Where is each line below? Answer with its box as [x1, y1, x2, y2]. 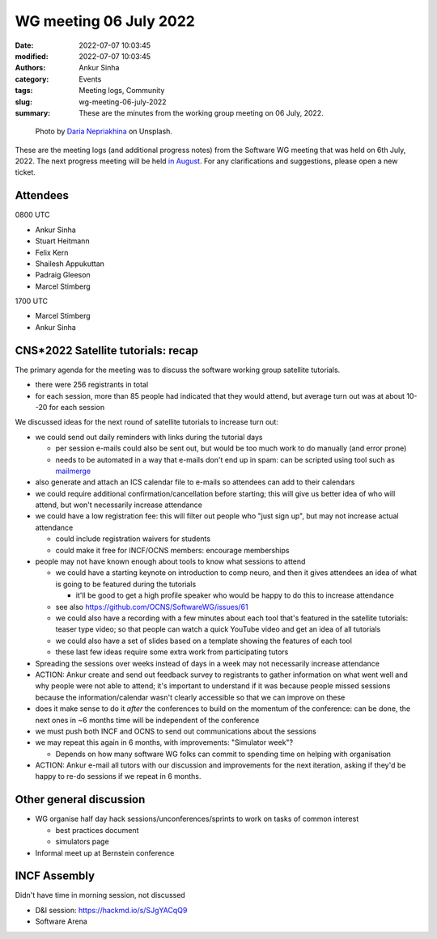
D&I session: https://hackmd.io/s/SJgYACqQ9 [35, 905, 188, 915]
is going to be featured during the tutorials [55, 579, 197, 589]
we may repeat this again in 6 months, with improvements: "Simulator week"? [35, 738, 294, 747]
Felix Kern [35, 247, 69, 257]
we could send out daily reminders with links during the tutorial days [35, 432, 263, 442]
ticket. [15, 167, 36, 177]
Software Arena [35, 916, 88, 926]
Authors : [15, 63, 46, 73]
